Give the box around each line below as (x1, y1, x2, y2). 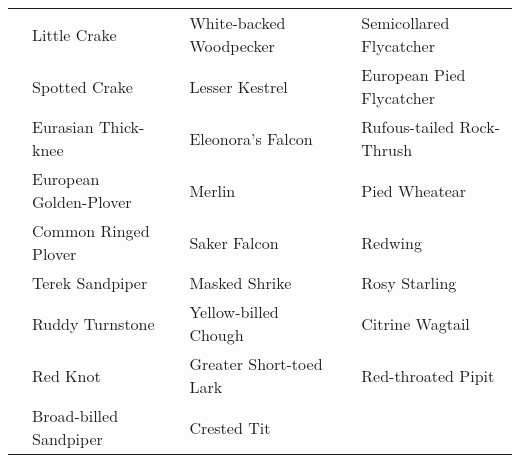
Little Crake (32, 22, 117, 46)
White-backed (189, 11, 286, 34)
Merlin (189, 178, 236, 202)
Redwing (361, 230, 422, 254)
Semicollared (361, 11, 450, 34)
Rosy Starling (361, 271, 457, 294)
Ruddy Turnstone (32, 311, 155, 335)
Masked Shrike (189, 271, 292, 294)
